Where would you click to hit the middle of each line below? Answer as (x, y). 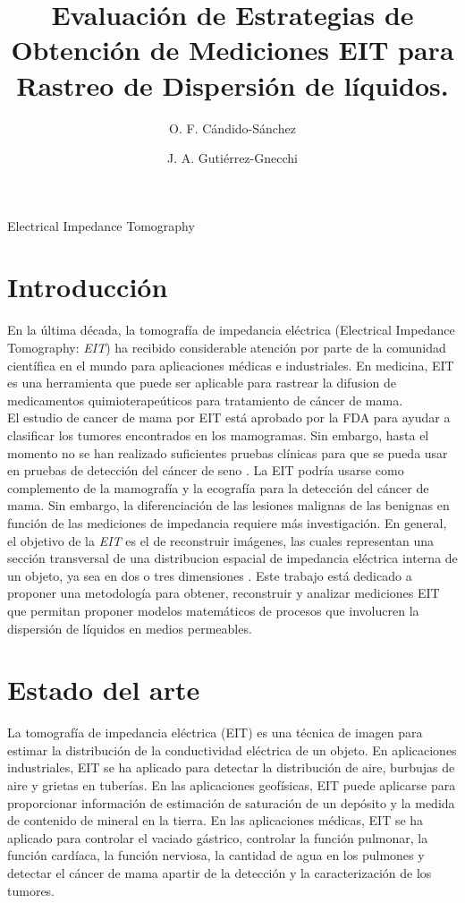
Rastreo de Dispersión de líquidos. (232, 85)
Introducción (88, 287)
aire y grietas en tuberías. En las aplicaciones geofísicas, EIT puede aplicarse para (232, 785)
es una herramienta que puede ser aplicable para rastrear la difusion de (202, 383)
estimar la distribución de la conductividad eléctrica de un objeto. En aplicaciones (232, 750)
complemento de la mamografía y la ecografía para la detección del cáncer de (218, 487)
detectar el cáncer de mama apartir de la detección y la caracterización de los (220, 872)
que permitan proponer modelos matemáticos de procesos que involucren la (213, 610)
